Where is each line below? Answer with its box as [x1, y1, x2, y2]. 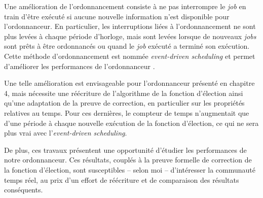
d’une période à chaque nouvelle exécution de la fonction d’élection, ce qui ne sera [4, 117, 259, 128]
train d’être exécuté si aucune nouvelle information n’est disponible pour [4, 11, 230, 21]
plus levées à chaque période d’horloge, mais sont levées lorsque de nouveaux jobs [4, 30, 256, 41]
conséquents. [4, 184, 43, 195]
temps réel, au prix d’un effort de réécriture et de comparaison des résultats [4, 174, 239, 185]
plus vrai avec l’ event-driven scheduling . [4, 127, 127, 138]
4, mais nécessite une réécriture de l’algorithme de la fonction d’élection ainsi [4, 87, 243, 98]
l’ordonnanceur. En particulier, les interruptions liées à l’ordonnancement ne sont [4, 21, 256, 31]
